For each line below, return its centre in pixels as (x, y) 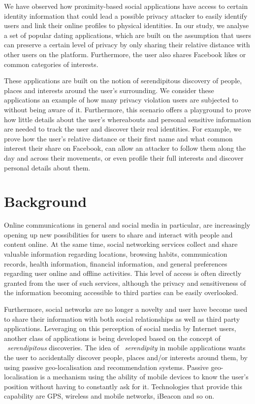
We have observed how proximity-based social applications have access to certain (126, 6)
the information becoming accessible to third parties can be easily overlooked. (121, 292)
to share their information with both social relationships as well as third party (122, 319)
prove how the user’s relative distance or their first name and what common (118, 138)
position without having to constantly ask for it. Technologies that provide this (123, 386)
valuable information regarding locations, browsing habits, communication (116, 254)
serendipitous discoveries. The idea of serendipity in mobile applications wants (127, 348)
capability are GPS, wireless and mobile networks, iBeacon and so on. (109, 396)
